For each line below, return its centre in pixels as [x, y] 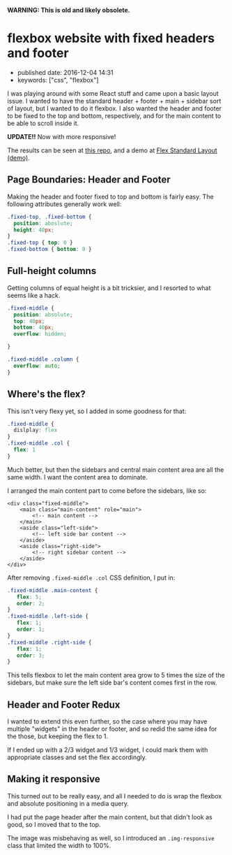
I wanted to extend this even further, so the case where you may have [107, 721]
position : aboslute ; [43, 223]
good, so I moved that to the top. [54, 824]
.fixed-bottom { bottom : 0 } [49, 250]
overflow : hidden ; [40, 334]
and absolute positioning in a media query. [68, 803]
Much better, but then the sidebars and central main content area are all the [116, 469]
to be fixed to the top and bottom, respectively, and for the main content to [114, 115]
